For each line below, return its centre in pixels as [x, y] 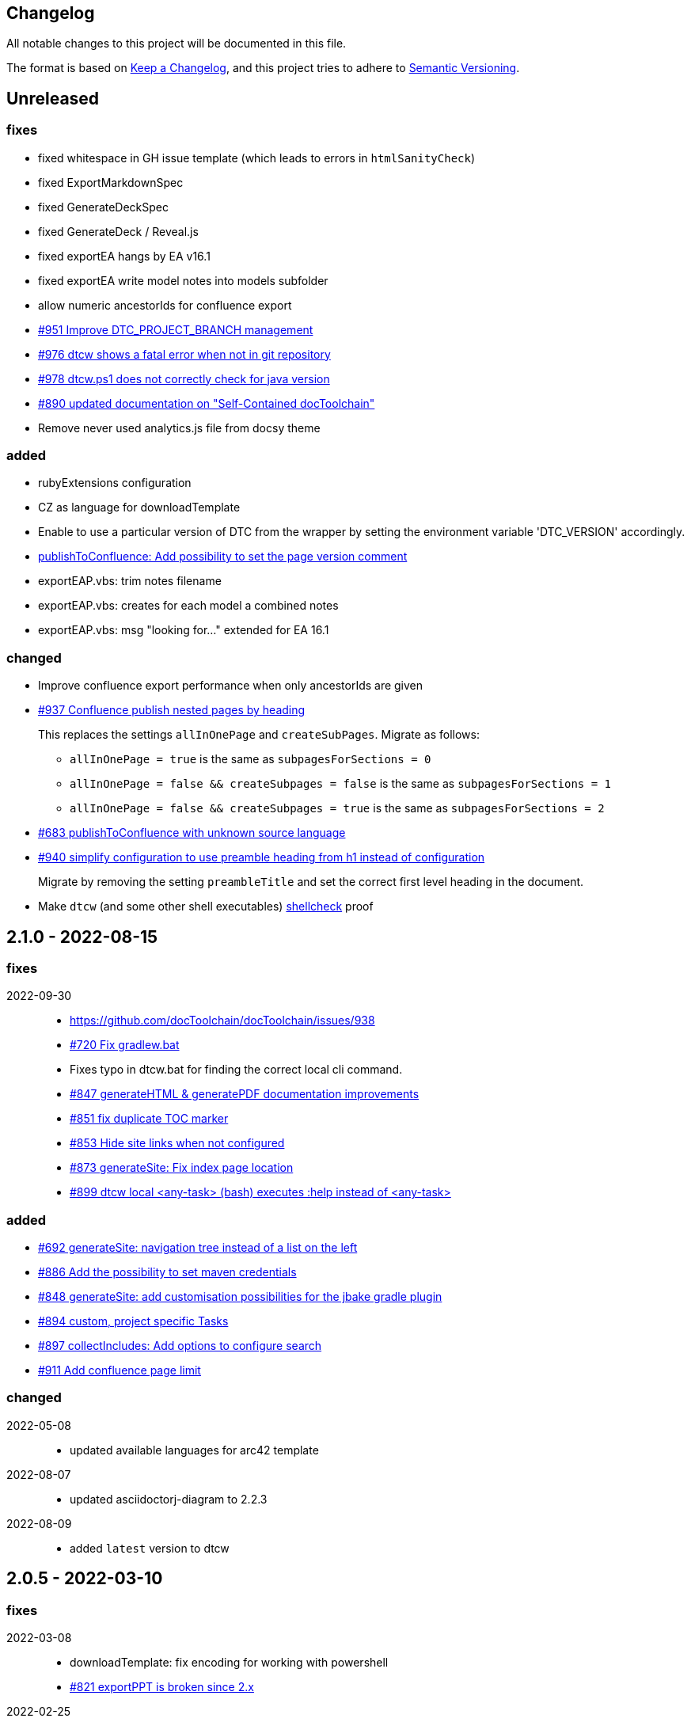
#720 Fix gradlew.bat [125, 1045]
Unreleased [53, 98]
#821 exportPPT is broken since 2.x [162, 1687]
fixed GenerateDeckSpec [104, 207]
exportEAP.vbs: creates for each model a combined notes [188, 606]
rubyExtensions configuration [115, 483]
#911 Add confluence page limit [120, 1370]
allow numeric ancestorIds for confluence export [165, 305]
